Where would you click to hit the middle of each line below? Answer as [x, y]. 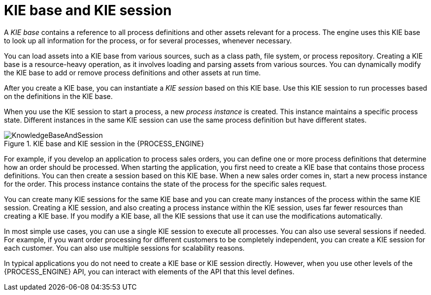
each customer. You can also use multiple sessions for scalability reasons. [124, 248]
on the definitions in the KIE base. [58, 96]
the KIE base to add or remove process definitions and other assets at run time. [133, 72]
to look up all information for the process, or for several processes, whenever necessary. [148, 40]
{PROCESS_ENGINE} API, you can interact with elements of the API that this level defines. [149, 271]
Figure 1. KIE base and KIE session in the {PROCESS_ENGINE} [104, 143]
